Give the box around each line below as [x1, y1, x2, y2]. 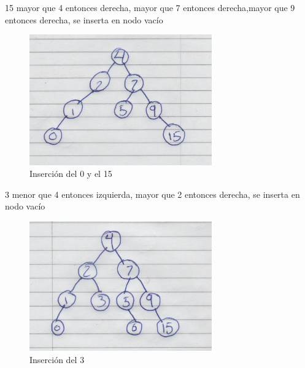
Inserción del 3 [29, 353, 85, 366]
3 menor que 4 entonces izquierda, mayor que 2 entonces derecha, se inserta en [5, 187, 300, 200]
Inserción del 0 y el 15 [29, 167, 112, 180]
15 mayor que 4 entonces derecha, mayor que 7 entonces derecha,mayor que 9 [5, 1, 295, 14]
